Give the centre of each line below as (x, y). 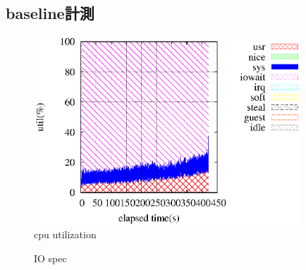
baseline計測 (50, 13)
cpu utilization (65, 234)
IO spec (50, 258)
